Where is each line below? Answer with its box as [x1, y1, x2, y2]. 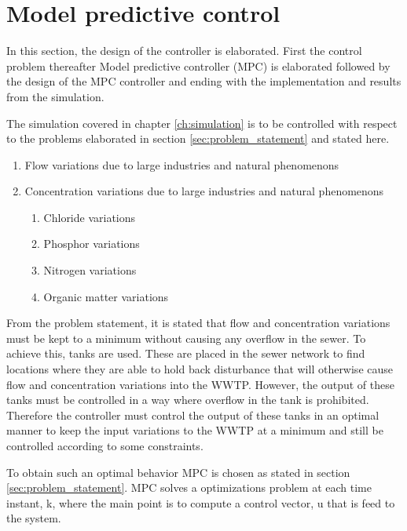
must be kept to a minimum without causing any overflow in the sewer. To [6, 329, 366, 346]
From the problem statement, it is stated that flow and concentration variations [6, 315, 390, 331]
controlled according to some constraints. [6, 438, 203, 453]
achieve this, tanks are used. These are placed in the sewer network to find [6, 345, 365, 362]
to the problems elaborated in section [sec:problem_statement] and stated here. [6, 130, 390, 147]
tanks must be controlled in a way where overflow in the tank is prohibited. [6, 391, 369, 408]
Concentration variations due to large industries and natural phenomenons [24, 183, 384, 199]
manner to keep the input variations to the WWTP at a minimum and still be [6, 422, 383, 438]
